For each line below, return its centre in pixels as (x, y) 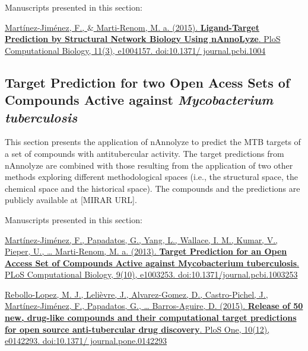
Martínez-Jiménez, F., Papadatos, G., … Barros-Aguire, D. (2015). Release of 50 (154, 306)
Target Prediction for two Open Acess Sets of (147, 82)
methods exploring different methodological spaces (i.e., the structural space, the (152, 177)
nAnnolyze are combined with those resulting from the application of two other (149, 165)
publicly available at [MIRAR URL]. (71, 200)
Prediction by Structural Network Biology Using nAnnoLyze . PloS (143, 39)
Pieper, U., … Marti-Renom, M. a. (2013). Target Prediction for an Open (146, 251)
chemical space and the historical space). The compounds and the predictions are (153, 188)
